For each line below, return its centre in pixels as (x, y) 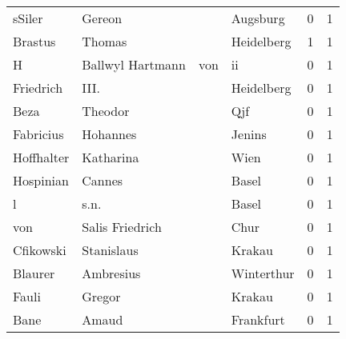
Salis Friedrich (122, 227)
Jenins (249, 134)
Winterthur (263, 273)
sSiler (28, 18)
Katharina (111, 157)
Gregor (101, 296)
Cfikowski (40, 250)
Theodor (106, 111)
